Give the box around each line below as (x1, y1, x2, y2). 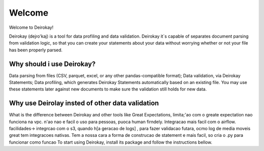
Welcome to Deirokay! (9, 24, 54, 30)
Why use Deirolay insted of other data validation (9, 99, 159, 108)
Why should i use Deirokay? (9, 60, 96, 68)
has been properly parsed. (9, 47, 63, 53)
